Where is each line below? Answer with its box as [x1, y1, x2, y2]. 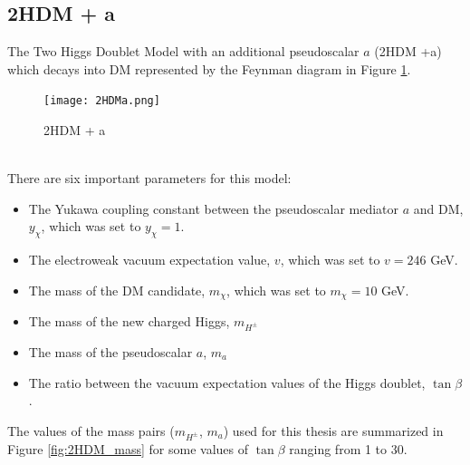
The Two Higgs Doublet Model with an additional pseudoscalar [7, 42, 360, 61]
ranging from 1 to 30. [289, 439, 408, 458]
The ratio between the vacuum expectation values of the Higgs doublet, [28, 373, 426, 392]
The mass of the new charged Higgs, [28, 312, 230, 331]
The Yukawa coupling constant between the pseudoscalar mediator [28, 199, 399, 218]
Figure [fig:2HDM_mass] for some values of [7, 439, 249, 458]
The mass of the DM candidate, [28, 280, 206, 299]
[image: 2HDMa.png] [43, 94, 160, 108]
